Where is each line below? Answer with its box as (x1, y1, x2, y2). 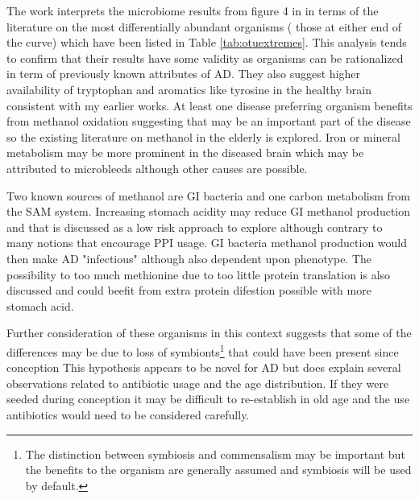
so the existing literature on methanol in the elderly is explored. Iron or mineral (6, 128, 400, 145)
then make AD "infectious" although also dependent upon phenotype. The (6, 249, 372, 266)
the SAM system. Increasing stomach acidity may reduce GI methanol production (6, 203, 411, 220)
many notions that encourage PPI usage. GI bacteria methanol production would (6, 234, 408, 251)
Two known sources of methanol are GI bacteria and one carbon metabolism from (6, 187, 411, 204)
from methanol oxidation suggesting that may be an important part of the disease (6, 113, 411, 130)
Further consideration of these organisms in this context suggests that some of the (6, 324, 412, 341)
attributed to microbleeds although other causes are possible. (6, 159, 308, 176)
